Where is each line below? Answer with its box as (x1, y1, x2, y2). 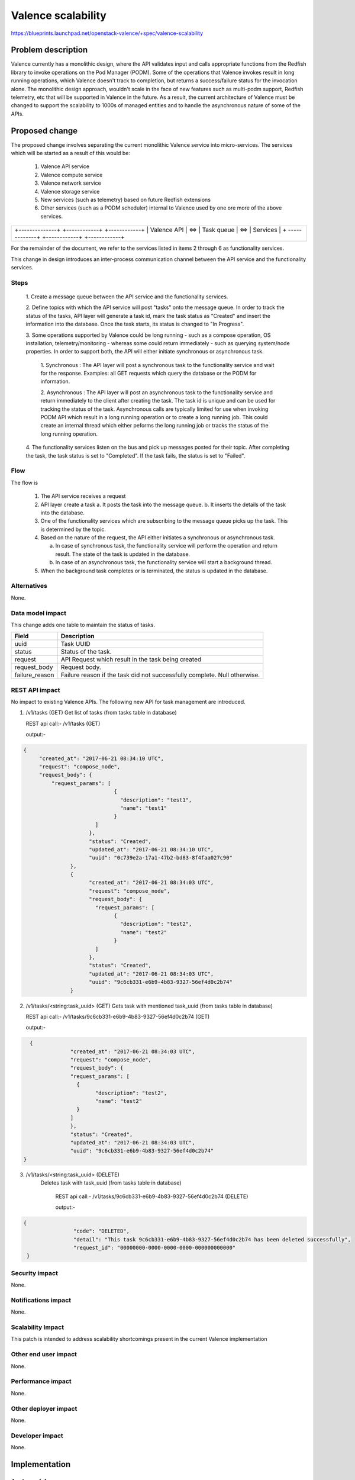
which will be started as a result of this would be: (11, 150, 130, 157)
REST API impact (11, 686, 60, 694)
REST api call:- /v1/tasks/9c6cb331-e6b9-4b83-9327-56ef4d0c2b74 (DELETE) (55, 1193, 248, 1200)
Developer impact (11, 1431, 63, 1440)
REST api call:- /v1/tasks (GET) (25, 720, 101, 727)
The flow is (11, 479, 38, 486)
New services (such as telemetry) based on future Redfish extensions (40, 196, 211, 204)
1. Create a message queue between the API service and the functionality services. (25, 293, 228, 300)
